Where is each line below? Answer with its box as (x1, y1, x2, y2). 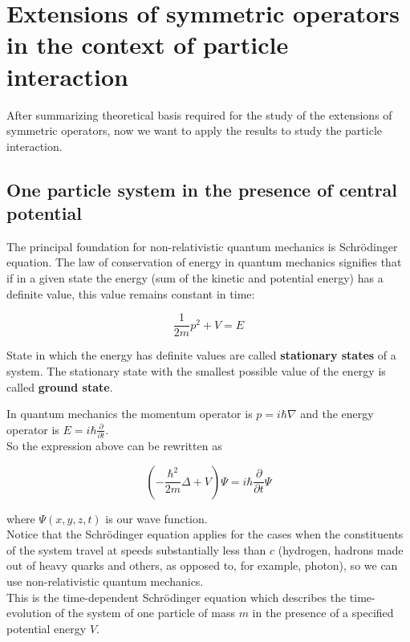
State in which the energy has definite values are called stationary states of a (6, 347, 396, 364)
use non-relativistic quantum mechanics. (6, 572, 204, 589)
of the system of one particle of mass (55, 604, 235, 621)
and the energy (300, 405, 374, 422)
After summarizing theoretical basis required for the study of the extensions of (6, 106, 392, 123)
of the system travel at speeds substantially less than (6, 541, 266, 558)
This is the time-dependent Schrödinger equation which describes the (6, 588, 347, 605)
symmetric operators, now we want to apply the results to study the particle (6, 122, 382, 139)
